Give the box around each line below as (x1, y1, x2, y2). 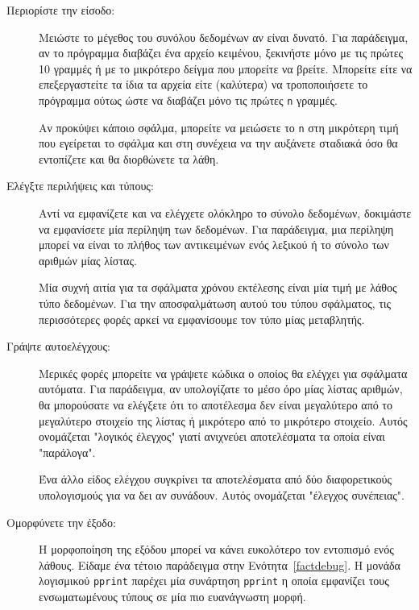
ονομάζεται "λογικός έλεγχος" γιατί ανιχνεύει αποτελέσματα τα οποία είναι (39, 428, 385, 445)
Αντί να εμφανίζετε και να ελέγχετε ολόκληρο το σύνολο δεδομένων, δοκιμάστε (39, 205, 412, 222)
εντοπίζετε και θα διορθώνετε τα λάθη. (39, 150, 219, 167)
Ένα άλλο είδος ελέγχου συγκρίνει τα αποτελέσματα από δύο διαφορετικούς (39, 471, 392, 488)
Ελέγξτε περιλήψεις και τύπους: (6, 177, 154, 194)
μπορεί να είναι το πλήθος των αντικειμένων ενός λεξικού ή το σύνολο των (39, 236, 389, 253)
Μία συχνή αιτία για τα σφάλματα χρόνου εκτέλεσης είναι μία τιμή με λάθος (39, 279, 397, 296)
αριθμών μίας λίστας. (39, 251, 137, 268)
